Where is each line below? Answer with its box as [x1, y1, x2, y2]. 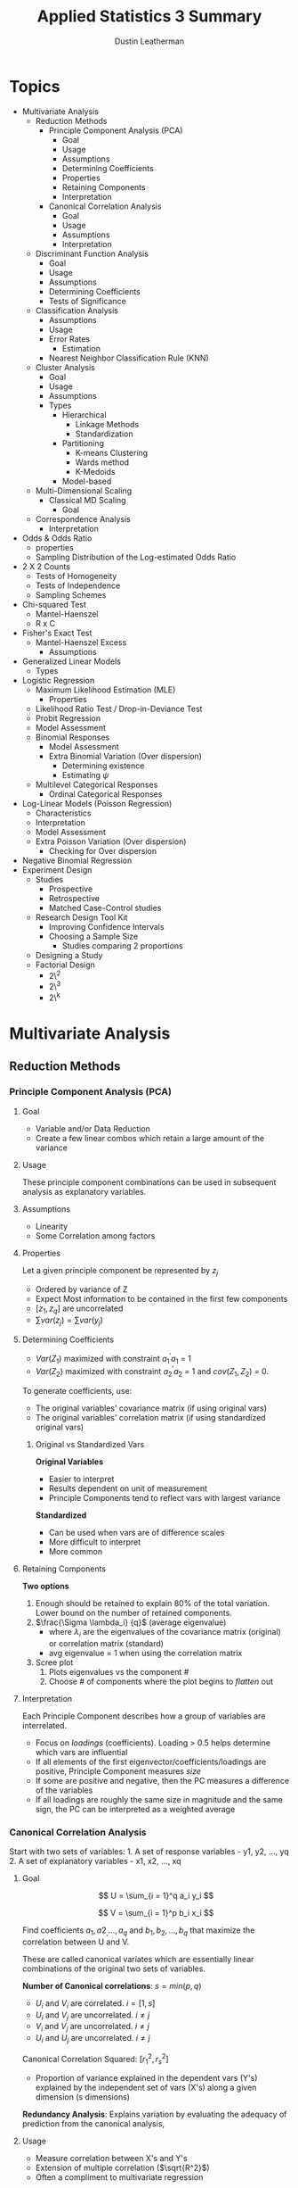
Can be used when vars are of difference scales [48, 1527, 225, 1537]
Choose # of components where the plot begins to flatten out [48, 1676, 274, 1687]
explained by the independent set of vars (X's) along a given [35, 2082, 257, 2093]
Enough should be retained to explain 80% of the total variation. [35, 1597, 270, 1608]
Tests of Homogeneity [35, 570, 117, 581]
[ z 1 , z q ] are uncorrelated [35, 1303, 124, 1316]
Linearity [35, 1221, 68, 1231]
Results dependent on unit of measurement [48, 1483, 207, 1494]
